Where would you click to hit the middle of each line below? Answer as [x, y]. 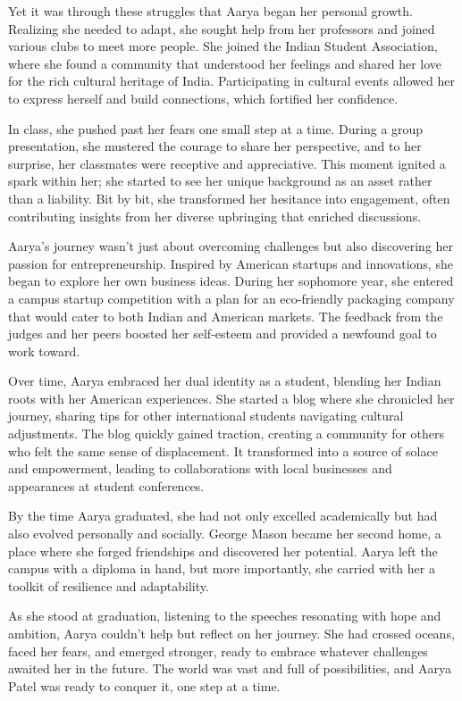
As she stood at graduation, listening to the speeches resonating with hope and [225, 616]
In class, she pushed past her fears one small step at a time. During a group [216, 128]
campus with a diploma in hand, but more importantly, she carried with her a [222, 568]
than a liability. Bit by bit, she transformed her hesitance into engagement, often [229, 198]
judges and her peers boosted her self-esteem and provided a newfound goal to [223, 334]
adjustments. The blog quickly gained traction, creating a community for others [227, 434]
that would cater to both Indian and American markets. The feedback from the [226, 316]
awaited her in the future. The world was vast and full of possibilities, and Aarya [230, 668]
